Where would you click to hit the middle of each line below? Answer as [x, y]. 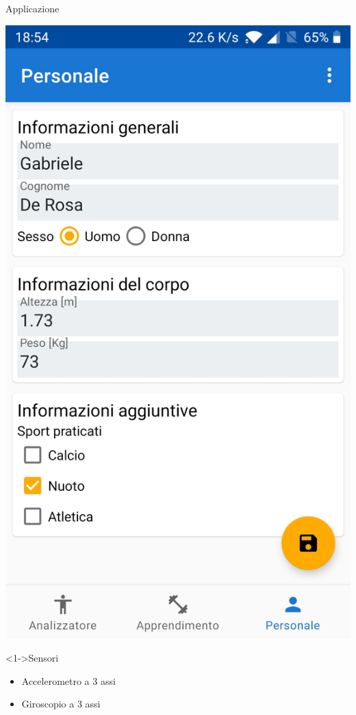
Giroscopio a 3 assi [61, 704]
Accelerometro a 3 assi [68, 680]
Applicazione [33, 8]
